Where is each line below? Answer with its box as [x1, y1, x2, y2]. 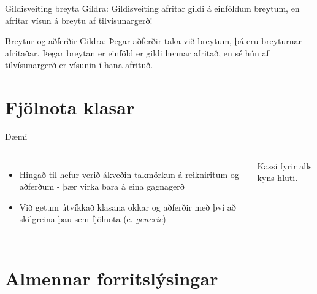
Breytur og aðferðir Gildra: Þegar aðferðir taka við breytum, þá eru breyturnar [5, 34, 302, 47]
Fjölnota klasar [5, 95, 135, 120]
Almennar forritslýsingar [5, 266, 218, 291]
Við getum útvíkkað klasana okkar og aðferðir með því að [19, 200, 236, 213]
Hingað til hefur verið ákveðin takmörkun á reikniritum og [19, 168, 239, 180]
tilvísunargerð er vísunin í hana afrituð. [5, 58, 153, 71]
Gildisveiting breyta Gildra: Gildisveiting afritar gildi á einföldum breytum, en [5, 2, 300, 14]
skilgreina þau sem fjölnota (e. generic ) [19, 212, 166, 225]
